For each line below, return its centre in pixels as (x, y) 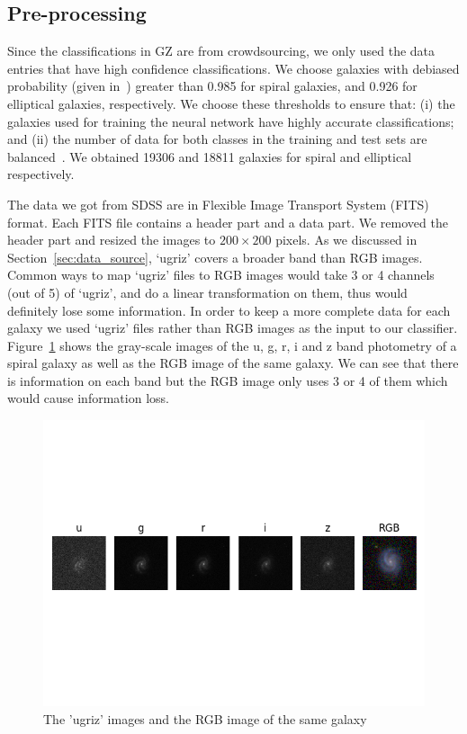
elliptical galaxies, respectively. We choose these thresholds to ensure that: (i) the (231, 103)
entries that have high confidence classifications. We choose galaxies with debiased (233, 68)
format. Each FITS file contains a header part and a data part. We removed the (228, 222)
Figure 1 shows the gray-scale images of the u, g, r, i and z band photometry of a (232, 345)
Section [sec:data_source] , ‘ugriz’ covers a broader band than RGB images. (215, 257)
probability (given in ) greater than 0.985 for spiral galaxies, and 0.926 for (212, 86)
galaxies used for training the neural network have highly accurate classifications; (231, 121)
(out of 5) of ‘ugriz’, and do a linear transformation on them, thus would (207, 292)
